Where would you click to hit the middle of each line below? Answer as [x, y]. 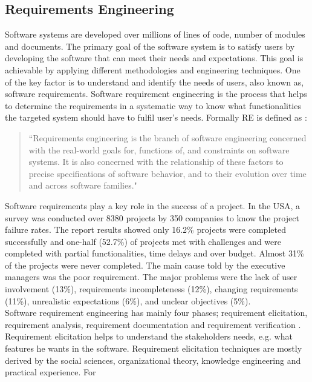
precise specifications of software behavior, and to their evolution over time [167, 173]
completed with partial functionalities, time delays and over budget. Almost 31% [154, 253]
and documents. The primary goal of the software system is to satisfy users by [150, 46]
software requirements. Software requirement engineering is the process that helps [156, 94]
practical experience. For [50, 372]
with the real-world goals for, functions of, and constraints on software [159, 149]
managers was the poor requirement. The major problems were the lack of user [151, 277]
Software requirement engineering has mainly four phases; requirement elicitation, [156, 313]
